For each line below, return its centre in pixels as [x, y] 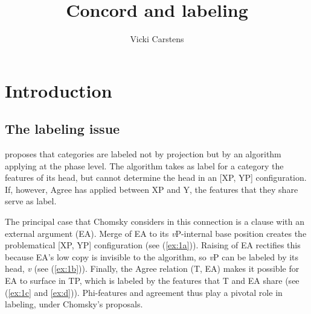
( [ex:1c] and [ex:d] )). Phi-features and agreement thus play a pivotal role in [144, 292]
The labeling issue [63, 129]
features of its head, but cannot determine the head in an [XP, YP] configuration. [156, 177]
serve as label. [31, 201]
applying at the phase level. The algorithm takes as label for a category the [144, 165]
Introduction [59, 90]
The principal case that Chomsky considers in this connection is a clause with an [155, 221]
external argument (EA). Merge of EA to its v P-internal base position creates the [156, 233]
